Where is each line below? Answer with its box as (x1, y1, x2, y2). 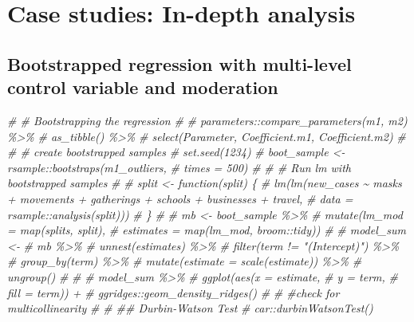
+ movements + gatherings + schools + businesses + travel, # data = (7, 190, 353, 206)
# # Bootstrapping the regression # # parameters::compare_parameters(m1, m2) (7, 112, 408, 128)
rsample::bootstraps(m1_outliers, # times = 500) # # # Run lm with (7, 159, 351, 175)
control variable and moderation (7, 75, 278, 100)
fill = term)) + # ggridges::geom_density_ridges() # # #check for (7, 284, 340, 300)
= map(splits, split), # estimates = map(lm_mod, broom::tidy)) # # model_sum (7, 222, 406, 238)
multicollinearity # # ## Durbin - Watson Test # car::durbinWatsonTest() (7, 300, 373, 316)
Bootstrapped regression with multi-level (7, 51, 352, 76)
